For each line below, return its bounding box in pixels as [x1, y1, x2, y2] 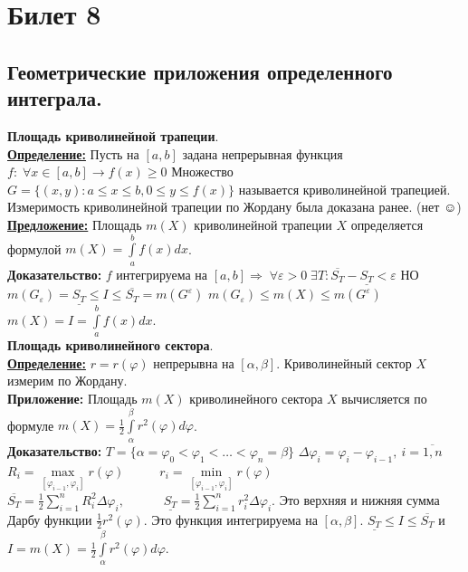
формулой [7, 239, 62, 258]
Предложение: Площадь [7, 214, 142, 234]
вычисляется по [341, 389, 427, 408]
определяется [350, 214, 424, 234]
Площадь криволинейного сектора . [7, 336, 214, 355]
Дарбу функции [7, 510, 92, 529]
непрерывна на [153, 353, 234, 372]
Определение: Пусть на [7, 144, 139, 163]
